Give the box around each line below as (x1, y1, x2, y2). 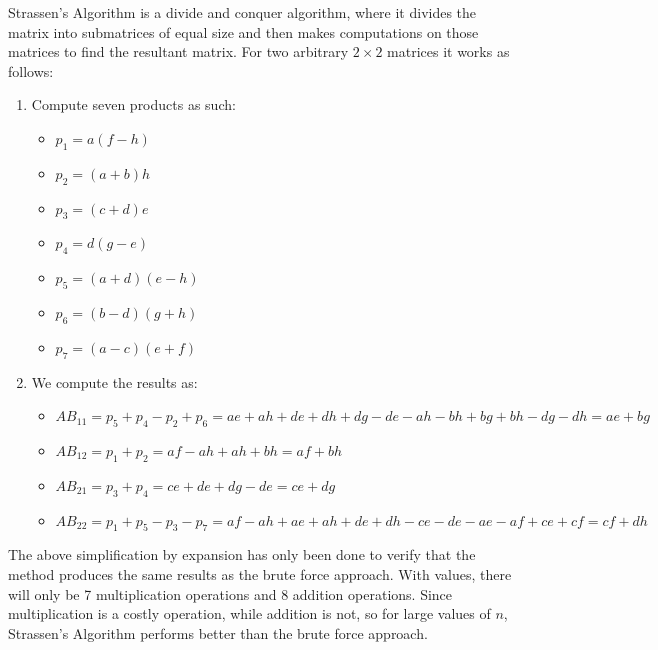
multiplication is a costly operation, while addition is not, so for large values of (8, 603, 491, 624)
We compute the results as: (31, 371, 198, 392)
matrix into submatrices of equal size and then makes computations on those (8, 21, 479, 42)
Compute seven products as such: (31, 94, 236, 115)
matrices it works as (387, 41, 510, 62)
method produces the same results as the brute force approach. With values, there (8, 563, 512, 584)
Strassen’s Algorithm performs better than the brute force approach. (8, 622, 428, 643)
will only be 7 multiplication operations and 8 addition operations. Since (8, 583, 453, 604)
